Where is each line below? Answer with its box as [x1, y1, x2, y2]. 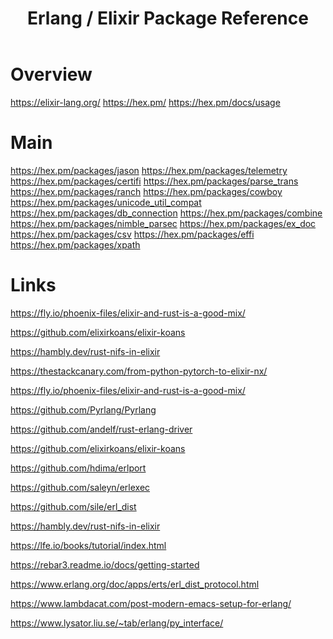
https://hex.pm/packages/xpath [10, 238, 141, 251]
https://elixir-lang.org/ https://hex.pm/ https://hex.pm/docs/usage [10, 96, 281, 108]
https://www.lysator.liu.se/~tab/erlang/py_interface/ [10, 617, 224, 629]
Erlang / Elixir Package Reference [27, 7, 309, 30]
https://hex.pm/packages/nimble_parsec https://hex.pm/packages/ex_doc [10, 217, 317, 229]
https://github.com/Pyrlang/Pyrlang [10, 403, 157, 416]
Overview [10, 63, 93, 86]
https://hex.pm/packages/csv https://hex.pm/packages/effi [10, 228, 255, 240]
